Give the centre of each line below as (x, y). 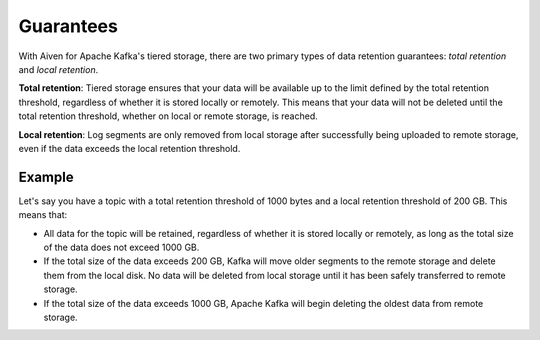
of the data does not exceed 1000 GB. (121, 247)
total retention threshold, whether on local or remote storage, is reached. (168, 116)
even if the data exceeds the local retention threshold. (129, 148)
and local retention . (58, 69)
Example (46, 176)
